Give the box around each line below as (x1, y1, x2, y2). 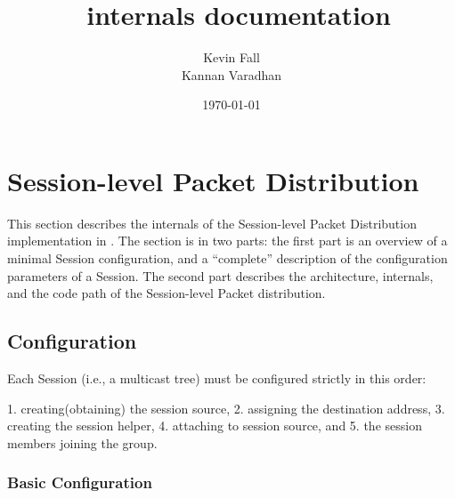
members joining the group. (7, 433, 158, 452)
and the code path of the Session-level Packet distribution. (7, 284, 326, 302)
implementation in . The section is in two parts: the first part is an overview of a (7, 231, 448, 250)
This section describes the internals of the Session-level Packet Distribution (7, 213, 417, 232)
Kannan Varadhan (181, 65, 282, 84)
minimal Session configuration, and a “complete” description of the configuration (7, 249, 448, 268)
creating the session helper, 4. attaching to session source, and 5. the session (7, 416, 422, 435)
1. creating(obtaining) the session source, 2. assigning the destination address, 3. (7, 398, 445, 417)
